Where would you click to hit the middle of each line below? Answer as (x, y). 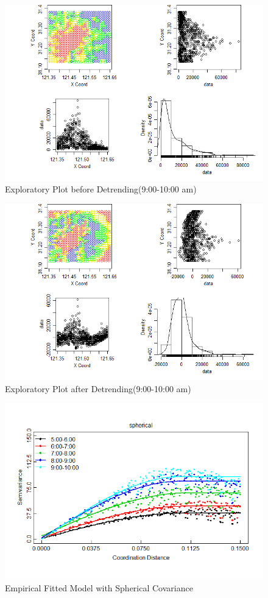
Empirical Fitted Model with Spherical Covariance (99, 587)
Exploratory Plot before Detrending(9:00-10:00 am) (101, 189)
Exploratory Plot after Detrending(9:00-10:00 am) (98, 388)
